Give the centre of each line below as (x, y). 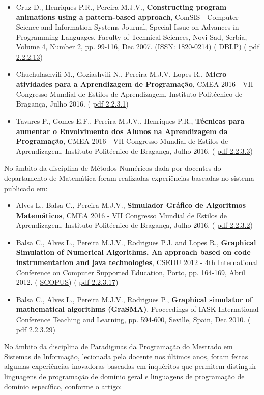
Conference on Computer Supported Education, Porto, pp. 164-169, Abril (131, 272)
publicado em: (26, 188)
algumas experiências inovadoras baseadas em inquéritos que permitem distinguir (130, 366)
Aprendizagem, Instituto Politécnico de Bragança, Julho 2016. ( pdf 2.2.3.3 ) (134, 151)
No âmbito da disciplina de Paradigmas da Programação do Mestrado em (119, 346)
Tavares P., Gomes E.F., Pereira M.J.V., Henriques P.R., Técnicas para (130, 121)
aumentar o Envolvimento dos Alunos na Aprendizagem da (122, 131)
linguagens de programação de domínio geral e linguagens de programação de (124, 376)
